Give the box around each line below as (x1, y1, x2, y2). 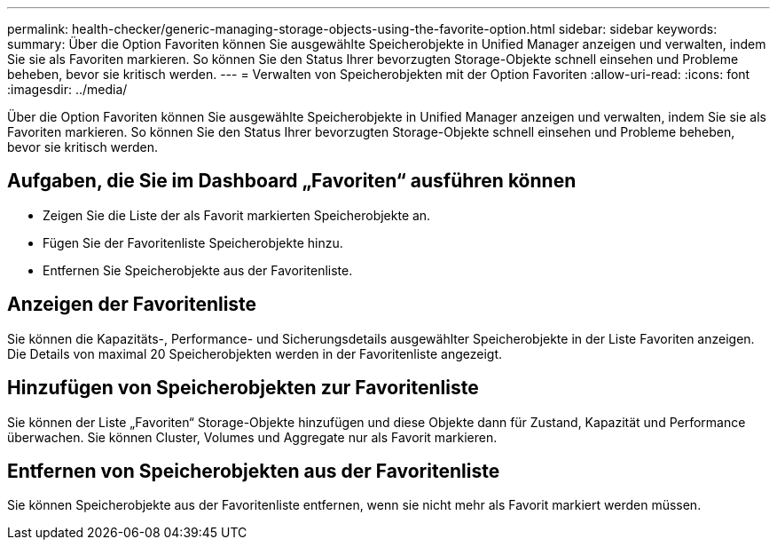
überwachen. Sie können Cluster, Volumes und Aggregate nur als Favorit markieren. (7, 429, 498, 445)
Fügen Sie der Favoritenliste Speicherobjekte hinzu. (43, 234, 343, 250)
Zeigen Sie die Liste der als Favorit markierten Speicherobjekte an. (43, 207, 431, 223)
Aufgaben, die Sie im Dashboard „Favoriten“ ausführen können (7, 170, 577, 193)
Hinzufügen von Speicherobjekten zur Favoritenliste (7, 377, 479, 400)
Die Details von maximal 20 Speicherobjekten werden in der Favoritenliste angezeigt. (7, 345, 502, 361)
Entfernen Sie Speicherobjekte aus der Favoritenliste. (43, 262, 353, 278)
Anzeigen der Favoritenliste (7, 293, 257, 316)
